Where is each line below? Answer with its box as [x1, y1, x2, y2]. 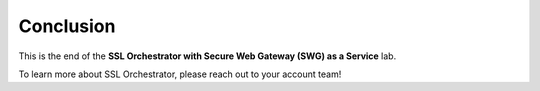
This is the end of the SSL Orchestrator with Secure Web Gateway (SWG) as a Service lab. [18, 50, 397, 62]
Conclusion [18, 15, 116, 37]
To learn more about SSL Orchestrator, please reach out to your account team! [18, 68, 342, 80]
